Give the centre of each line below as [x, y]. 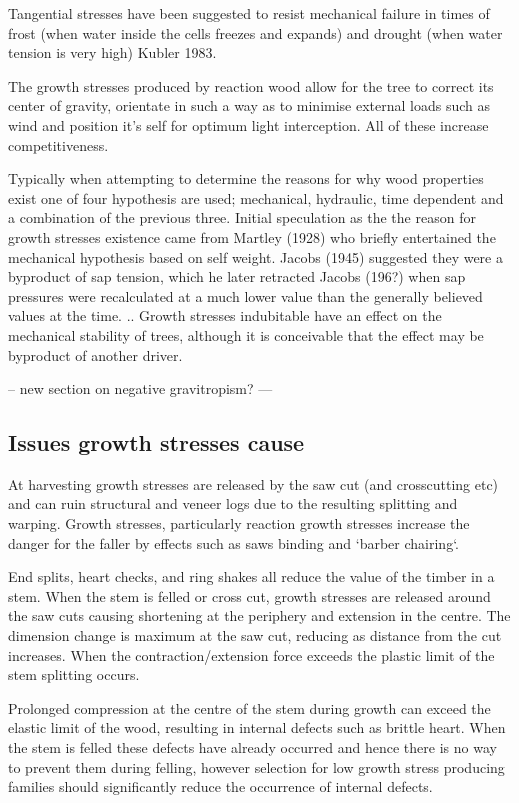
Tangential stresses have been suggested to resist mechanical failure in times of [249, 13]
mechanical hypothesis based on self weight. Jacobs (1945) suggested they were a [255, 256]
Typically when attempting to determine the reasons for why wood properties [246, 178]
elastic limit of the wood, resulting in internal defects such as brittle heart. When [257, 727]
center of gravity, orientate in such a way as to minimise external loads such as [249, 105]
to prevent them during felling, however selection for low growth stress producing [256, 766]
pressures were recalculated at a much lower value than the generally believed [245, 295]
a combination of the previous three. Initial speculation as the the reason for [242, 217]
